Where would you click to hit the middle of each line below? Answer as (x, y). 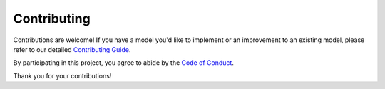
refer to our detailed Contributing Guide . (72, 49)
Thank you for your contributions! (62, 75)
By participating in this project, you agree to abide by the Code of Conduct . (124, 63)
